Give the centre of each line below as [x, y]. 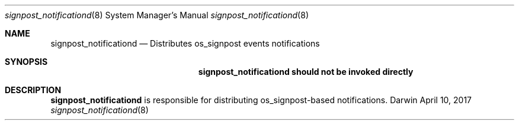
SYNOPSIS [26, 62]
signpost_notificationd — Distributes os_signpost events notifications [185, 43]
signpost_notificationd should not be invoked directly [306, 72]
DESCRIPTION [33, 90]
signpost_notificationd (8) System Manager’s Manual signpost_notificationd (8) [157, 15]
